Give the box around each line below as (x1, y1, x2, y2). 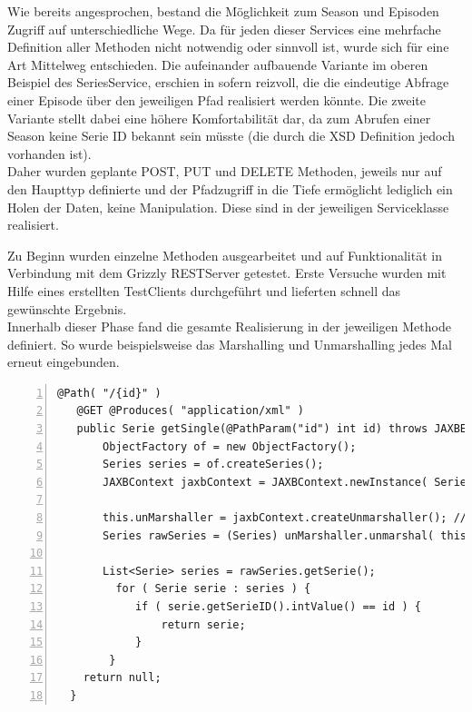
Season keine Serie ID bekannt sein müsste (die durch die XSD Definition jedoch (7, 126, 455, 145)
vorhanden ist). (7, 143, 92, 163)
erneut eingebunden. (7, 352, 120, 371)
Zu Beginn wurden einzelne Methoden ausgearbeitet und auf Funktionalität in (7, 245, 442, 264)
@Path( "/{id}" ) (57, 386, 162, 400)
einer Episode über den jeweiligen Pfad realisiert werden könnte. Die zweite (7, 90, 426, 109)
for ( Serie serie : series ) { (115, 582, 311, 596)
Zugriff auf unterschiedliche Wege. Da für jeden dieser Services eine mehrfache (7, 19, 441, 38)
